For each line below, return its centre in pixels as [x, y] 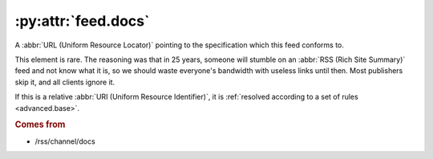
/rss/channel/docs [65, 141]
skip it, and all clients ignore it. [65, 82]
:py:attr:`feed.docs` [82, 21]
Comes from [40, 124]
